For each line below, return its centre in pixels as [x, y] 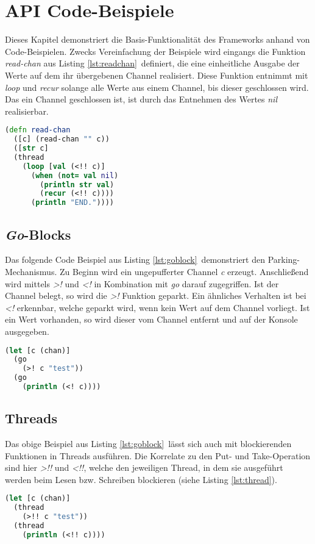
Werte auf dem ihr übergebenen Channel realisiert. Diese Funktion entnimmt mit [157, 75]
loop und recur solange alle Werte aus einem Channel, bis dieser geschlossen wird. [157, 87]
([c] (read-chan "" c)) [62, 139]
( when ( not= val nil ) [75, 175]
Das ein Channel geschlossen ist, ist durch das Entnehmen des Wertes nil [141, 99]
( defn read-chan [38, 130]
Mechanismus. [31, 271]
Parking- [284, 259]
